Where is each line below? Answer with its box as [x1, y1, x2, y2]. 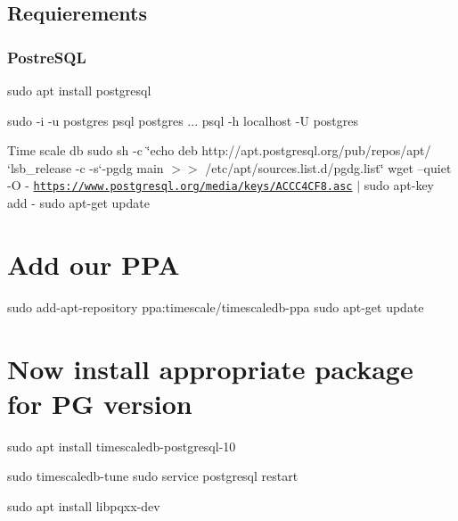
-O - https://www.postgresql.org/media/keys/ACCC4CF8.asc [7, 176, 353, 194]
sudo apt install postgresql [7, 81, 151, 99]
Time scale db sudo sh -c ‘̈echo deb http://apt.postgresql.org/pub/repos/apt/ [7, 141, 431, 160]
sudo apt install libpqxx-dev [7, 496, 160, 515]
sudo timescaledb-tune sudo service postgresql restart [7, 467, 299, 485]
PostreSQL [7, 45, 86, 68]
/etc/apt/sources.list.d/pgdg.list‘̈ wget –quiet [205, 158, 452, 177]
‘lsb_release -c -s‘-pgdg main [7, 158, 164, 177]
